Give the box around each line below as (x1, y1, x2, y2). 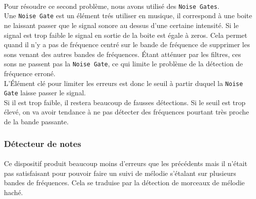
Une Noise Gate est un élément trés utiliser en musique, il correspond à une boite (4, 10, 252, 21)
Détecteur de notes (4, 137, 81, 149)
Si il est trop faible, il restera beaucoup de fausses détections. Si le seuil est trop (4, 97, 246, 107)
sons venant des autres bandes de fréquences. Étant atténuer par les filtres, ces (4, 49, 241, 59)
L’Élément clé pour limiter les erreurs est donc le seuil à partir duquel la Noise (4, 78, 243, 88)
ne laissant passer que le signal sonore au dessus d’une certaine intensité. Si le (4, 20, 239, 30)
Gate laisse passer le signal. (4, 87, 86, 98)
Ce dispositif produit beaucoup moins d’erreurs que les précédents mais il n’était (4, 158, 248, 169)
